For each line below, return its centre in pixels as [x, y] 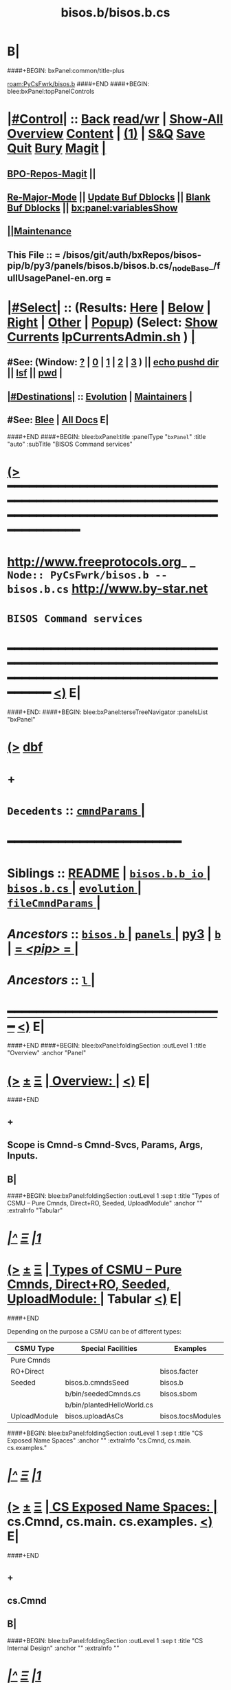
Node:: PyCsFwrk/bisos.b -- [87, 575]
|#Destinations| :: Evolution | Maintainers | [100, 397]
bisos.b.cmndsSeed [97, 1383]
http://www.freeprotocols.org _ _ [101, 562]
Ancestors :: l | [51, 980]
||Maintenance [40, 231]
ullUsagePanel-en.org [55, 278]
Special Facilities [109, 1349]
